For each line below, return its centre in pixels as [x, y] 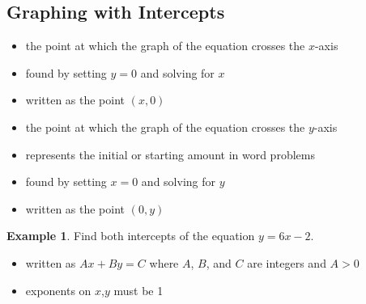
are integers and [287, 262]
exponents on [58, 290]
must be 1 [138, 290]
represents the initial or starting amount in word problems [170, 154]
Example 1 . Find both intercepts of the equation [131, 236]
